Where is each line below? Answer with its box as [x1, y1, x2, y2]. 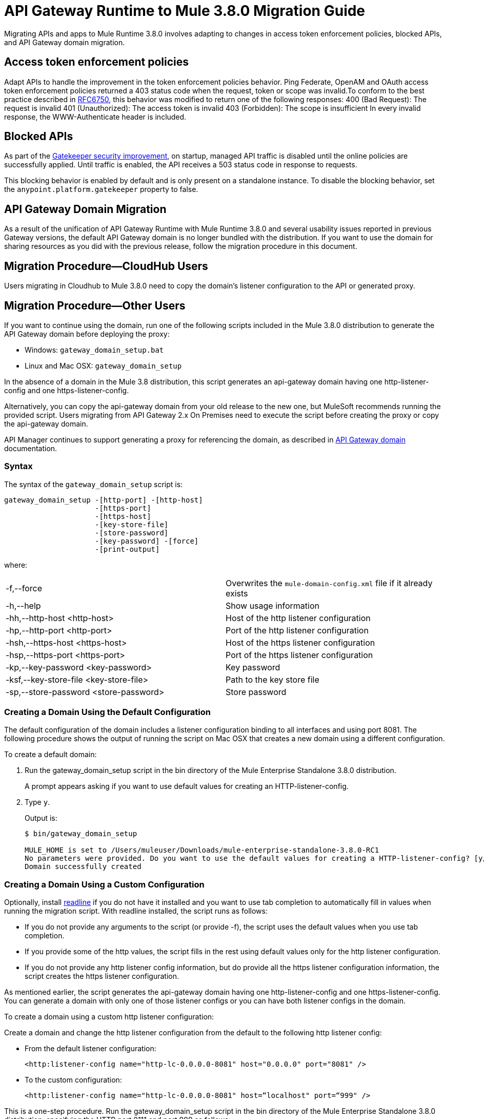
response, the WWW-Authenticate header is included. [4, 112, 187, 121]
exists [226, 588, 248, 599]
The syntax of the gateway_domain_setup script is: [4, 479, 183, 489]
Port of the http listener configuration [226, 625, 369, 635]
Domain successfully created [25, 862, 142, 871]
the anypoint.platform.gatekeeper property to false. [4, 185, 198, 194]
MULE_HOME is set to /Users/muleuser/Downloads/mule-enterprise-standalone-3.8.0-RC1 [25, 846, 379, 855]
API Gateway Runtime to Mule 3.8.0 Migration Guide [4, 2, 366, 20]
